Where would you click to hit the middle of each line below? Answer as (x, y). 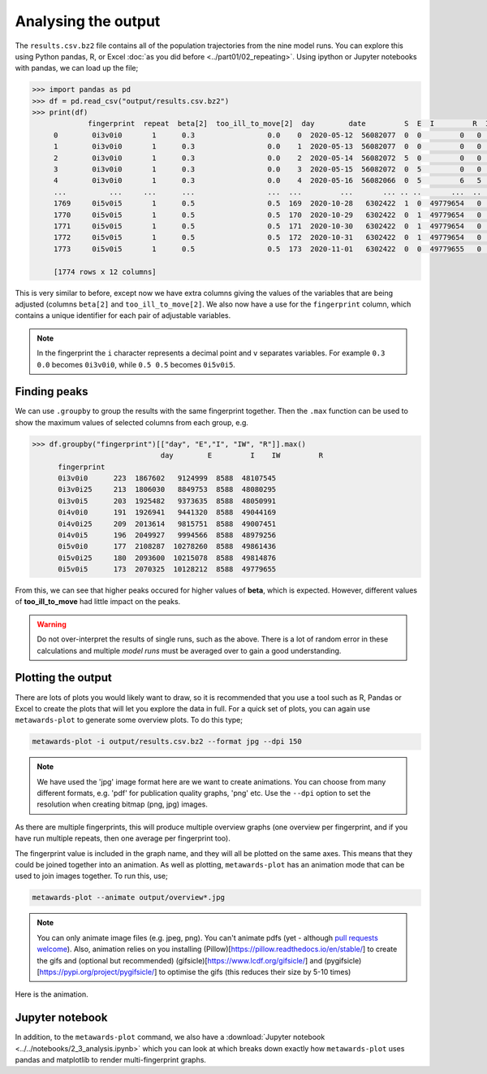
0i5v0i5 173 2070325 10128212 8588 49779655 (167, 570)
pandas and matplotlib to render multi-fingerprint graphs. (111, 1060)
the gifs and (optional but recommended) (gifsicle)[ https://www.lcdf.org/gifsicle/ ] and (180, 960)
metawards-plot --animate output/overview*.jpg (128, 898)
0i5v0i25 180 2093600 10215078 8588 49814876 (167, 558)
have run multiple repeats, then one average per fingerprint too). (123, 838)
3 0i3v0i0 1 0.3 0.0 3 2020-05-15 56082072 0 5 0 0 (267, 170)
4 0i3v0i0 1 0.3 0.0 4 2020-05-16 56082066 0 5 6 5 (267, 180)
